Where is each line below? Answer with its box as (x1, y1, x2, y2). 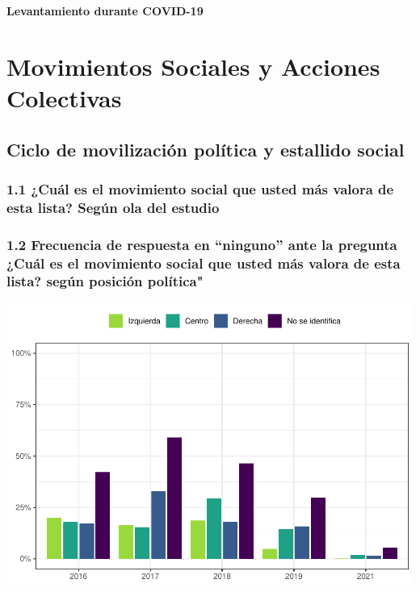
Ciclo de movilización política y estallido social (6, 136, 405, 161)
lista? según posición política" (6, 271, 204, 291)
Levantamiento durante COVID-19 (6, 2, 204, 19)
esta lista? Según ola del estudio (6, 197, 220, 217)
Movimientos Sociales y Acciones (6, 49, 380, 82)
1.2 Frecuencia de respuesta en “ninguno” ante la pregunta (6, 234, 397, 254)
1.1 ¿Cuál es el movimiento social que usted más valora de (6, 178, 394, 198)
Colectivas (6, 81, 122, 114)
